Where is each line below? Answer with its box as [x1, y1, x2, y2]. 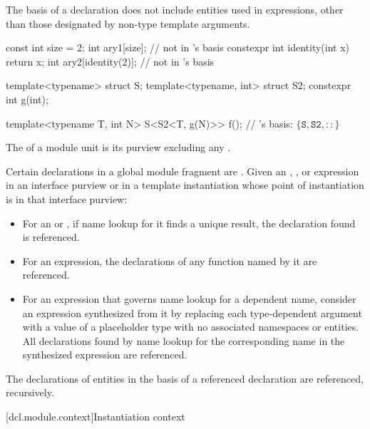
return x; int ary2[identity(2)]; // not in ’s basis [6, 53, 215, 68]
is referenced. [22, 229, 80, 244]
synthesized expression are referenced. [22, 347, 187, 362]
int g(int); [6, 91, 48, 106]
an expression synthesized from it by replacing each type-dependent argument [22, 305, 362, 320]
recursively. [6, 385, 54, 400]
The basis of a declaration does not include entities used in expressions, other [6, 2, 344, 16]
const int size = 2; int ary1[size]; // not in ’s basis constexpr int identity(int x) [6, 40, 350, 55]
